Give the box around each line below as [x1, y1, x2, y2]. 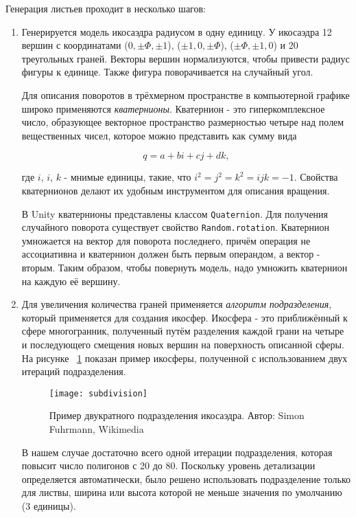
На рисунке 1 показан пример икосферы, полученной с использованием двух [21, 350, 348, 365]
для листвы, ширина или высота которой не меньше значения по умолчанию [21, 485, 342, 499]
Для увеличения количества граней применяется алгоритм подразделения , [21, 297, 332, 311]
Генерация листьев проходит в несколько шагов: [5, 1, 206, 15]
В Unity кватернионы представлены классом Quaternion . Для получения [21, 206, 329, 221]
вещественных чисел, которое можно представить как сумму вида [21, 128, 297, 142]
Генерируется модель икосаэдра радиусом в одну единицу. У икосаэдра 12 [21, 24, 332, 38]
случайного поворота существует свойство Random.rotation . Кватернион [21, 220, 330, 234]
